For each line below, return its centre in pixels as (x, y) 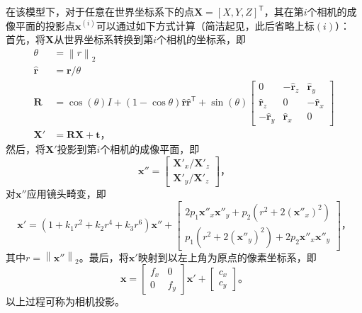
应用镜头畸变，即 (66, 194)
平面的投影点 (45, 25)
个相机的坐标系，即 (202, 39)
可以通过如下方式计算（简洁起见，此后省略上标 (205, 25)
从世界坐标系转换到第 (104, 39)
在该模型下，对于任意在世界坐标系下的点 (100, 11)
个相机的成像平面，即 (150, 149)
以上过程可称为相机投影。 (65, 301)
